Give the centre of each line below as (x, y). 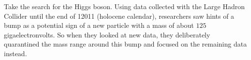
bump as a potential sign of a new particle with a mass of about (99, 25)
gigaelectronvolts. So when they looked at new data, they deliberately (107, 34)
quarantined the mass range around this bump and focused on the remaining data (125, 44)
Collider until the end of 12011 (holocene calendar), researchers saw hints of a (119, 16)
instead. (15, 53)
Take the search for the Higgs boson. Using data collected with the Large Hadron (125, 6)
